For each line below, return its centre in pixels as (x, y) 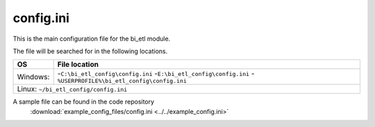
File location (78, 64)
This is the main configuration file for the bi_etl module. (92, 39)
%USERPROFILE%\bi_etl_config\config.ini (122, 81)
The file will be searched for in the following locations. (90, 51)
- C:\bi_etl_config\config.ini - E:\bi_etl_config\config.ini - (156, 74)
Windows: (33, 77)
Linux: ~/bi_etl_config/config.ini (72, 89)
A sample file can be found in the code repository (84, 102)
